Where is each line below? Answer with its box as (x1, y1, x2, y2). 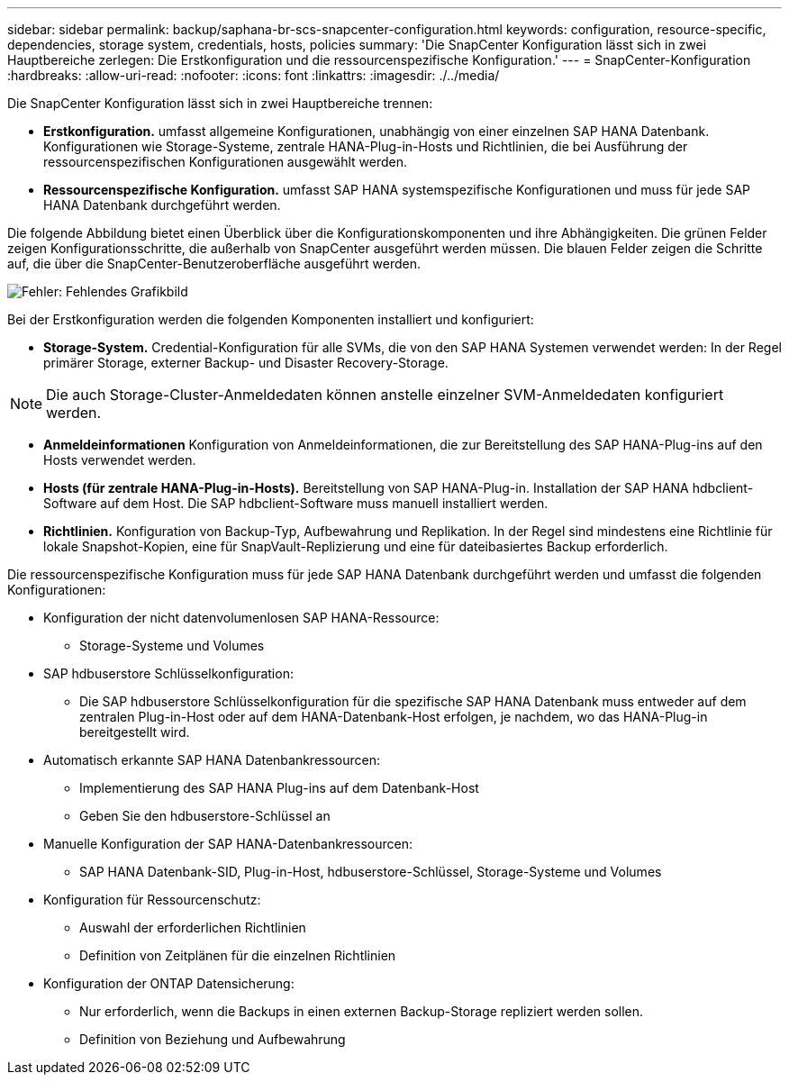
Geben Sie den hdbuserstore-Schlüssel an (79, 808, 331, 823)
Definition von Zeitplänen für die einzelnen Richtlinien (79, 948, 396, 963)
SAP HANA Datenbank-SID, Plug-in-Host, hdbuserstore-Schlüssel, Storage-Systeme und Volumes (79, 864, 662, 879)
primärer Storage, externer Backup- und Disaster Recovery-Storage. (43, 355, 449, 370)
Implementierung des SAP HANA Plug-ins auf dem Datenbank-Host (79, 780, 479, 796)
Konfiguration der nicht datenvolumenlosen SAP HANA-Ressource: (43, 610, 440, 625)
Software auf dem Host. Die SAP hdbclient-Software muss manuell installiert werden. (43, 496, 549, 511)
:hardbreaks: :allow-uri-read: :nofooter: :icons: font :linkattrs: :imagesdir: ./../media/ (7, 68, 500, 83)
